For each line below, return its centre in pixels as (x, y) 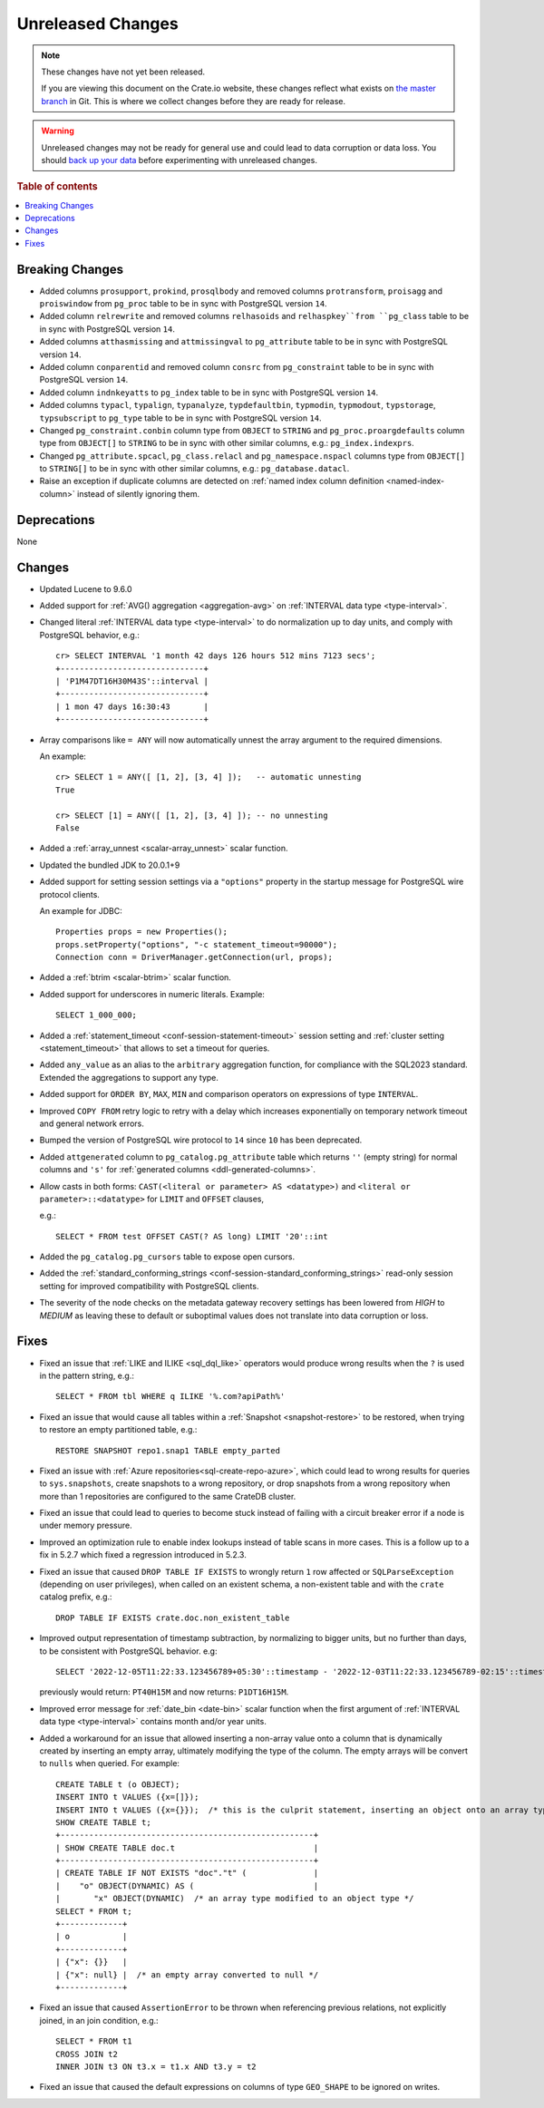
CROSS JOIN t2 (87, 2054)
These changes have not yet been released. (123, 72)
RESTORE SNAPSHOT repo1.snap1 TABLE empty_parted (168, 1450)
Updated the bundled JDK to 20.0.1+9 (110, 865)
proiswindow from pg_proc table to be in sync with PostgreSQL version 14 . (183, 304)
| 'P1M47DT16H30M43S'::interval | (132, 681)
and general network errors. (92, 1123)
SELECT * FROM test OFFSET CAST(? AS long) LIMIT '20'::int (192, 1236)
